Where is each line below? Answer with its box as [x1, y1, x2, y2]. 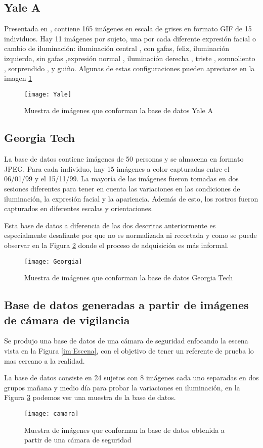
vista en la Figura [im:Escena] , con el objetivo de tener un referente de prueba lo [4, 345, 254, 356]
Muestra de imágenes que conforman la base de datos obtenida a [24, 424, 225, 435]
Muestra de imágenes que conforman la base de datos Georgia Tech [24, 272, 233, 283]
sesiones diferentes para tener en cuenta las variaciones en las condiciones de [4, 183, 240, 193]
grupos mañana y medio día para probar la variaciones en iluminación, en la [4, 382, 240, 392]
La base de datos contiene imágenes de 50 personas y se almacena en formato [4, 154, 244, 164]
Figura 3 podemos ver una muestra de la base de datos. [4, 392, 176, 403]
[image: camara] [24, 410, 79, 417]
